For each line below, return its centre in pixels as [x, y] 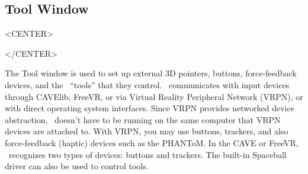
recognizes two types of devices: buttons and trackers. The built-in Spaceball [147, 154]
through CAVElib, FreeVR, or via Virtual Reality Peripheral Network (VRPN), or [154, 96]
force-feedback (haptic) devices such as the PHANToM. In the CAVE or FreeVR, [152, 142]
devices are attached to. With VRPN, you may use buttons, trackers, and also [147, 131]
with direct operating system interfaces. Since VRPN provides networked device [150, 108]
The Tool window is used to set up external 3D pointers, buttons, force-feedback [151, 73]
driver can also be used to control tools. [77, 166]
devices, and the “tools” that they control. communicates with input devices [147, 84]
